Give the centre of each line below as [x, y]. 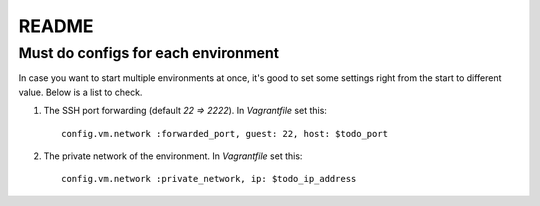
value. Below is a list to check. [80, 92]
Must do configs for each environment [149, 53]
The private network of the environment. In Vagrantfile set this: [173, 156]
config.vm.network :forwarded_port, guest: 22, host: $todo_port [225, 133]
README [56, 26]
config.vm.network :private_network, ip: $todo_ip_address [209, 179]
